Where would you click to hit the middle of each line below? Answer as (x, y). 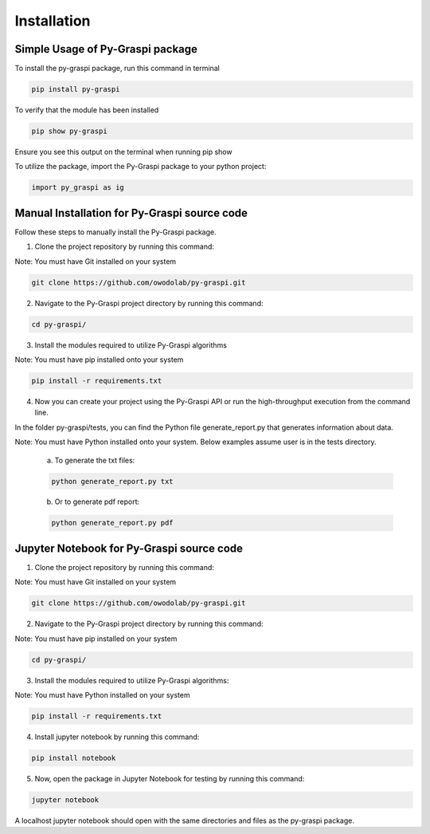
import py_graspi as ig (78, 188)
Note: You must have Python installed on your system (102, 695)
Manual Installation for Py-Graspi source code (131, 212)
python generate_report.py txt (113, 481)
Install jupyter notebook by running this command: (117, 737)
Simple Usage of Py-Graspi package (106, 49)
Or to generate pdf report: (97, 502)
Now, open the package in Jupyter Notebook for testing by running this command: (170, 779)
